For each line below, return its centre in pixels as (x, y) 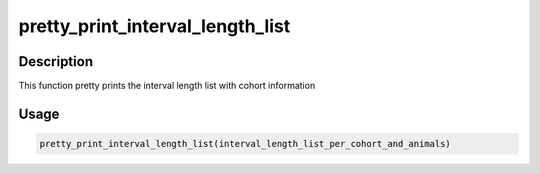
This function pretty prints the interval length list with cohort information (167, 86)
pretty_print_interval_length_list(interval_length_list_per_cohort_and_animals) (245, 144)
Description (56, 61)
